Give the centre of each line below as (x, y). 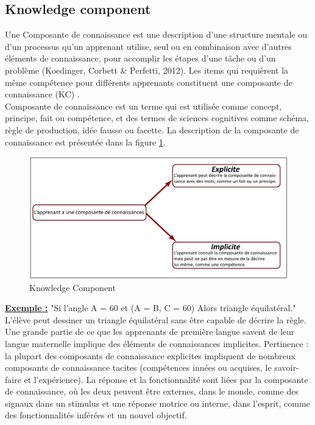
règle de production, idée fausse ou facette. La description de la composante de (152, 129)
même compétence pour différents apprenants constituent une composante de (149, 82)
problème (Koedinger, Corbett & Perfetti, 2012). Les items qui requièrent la (147, 70)
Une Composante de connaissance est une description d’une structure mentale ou (156, 34)
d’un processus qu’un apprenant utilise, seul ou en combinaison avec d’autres (148, 46)
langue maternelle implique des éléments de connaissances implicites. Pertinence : (157, 343)
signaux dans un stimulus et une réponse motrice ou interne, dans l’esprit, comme (157, 403)
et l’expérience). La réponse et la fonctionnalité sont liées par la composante (166, 379)
